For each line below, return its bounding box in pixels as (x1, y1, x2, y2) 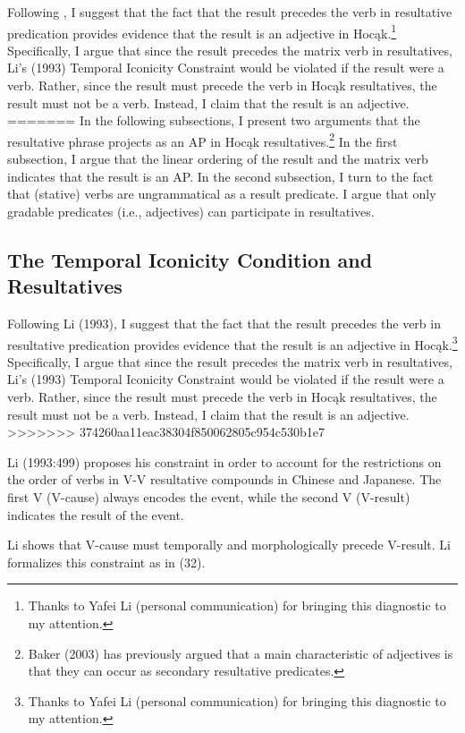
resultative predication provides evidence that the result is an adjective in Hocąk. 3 (7, 332, 458, 354)
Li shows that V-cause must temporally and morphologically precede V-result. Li (7, 535, 451, 554)
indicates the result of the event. (7, 505, 184, 524)
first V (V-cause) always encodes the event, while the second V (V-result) (7, 488, 410, 507)
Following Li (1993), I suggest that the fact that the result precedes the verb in (7, 314, 441, 333)
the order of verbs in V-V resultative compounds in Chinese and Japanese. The (7, 470, 442, 489)
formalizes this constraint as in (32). (7, 552, 206, 571)
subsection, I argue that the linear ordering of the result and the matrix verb (7, 149, 428, 168)
